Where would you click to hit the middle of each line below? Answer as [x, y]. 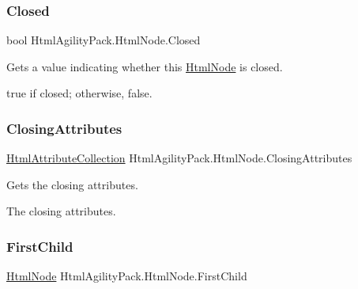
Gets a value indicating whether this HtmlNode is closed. [145, 66]
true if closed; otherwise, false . [79, 93]
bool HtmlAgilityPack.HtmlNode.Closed [104, 40]
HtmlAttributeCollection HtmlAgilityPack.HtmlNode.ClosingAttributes [179, 158]
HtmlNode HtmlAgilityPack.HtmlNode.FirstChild [127, 276]
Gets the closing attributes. [72, 184]
